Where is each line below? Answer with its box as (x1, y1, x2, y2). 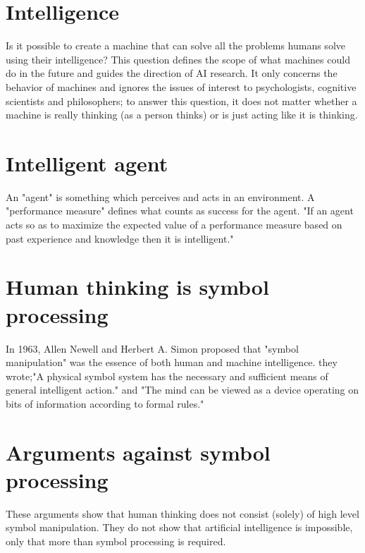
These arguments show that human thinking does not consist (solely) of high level (6, 506, 359, 521)
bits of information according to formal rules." (6, 396, 204, 411)
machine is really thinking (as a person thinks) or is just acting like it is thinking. (6, 107, 358, 122)
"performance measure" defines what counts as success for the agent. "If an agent (6, 203, 354, 218)
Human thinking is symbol (6, 272, 269, 301)
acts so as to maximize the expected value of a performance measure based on (6, 217, 342, 231)
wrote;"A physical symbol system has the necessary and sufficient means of (6, 368, 328, 383)
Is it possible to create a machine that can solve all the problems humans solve (6, 38, 345, 53)
